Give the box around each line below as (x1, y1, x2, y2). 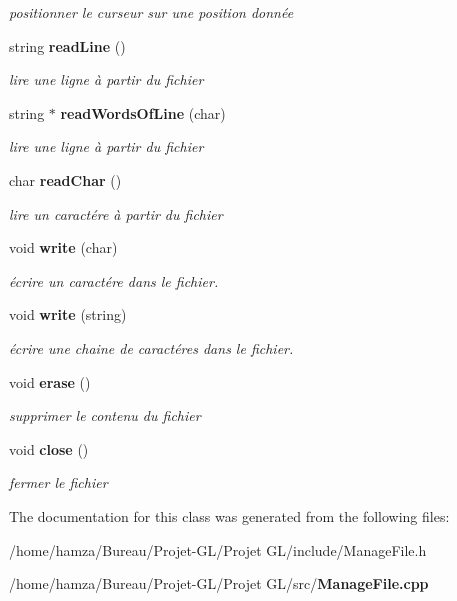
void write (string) (9, 304, 127, 325)
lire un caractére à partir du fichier (9, 203, 223, 224)
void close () (9, 438, 89, 459)
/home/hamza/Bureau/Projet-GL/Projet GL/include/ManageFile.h (9, 539, 427, 560)
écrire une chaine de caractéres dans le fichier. (9, 337, 294, 358)
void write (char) (9, 237, 118, 258)
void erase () (9, 371, 91, 392)
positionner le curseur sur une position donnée (9, 2, 294, 22)
